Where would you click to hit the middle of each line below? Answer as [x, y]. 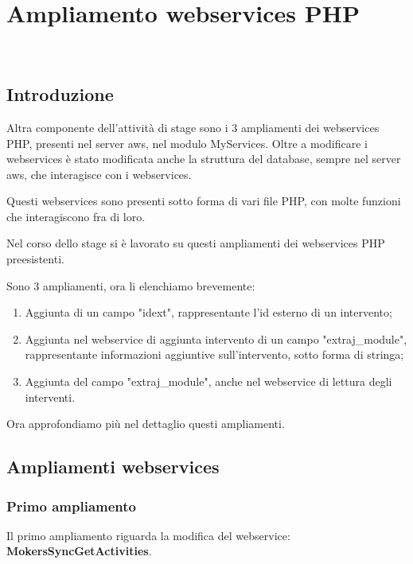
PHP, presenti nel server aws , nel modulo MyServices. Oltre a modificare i [187, 143]
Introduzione [60, 94]
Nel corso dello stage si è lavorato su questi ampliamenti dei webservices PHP [196, 243]
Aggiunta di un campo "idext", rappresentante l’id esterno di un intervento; [208, 312]
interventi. [50, 397]
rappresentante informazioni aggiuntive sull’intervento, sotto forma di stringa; [214, 354]
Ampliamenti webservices [113, 467]
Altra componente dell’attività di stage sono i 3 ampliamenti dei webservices [193, 127]
